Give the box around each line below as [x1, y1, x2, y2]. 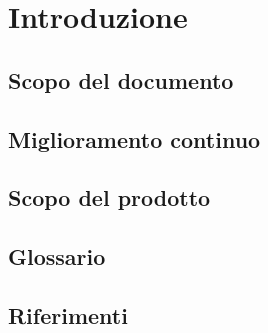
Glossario [8, 241, 106, 272]
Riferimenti [8, 299, 128, 330]
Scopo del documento [8, 64, 234, 95]
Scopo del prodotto [8, 182, 211, 213]
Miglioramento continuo [8, 123, 261, 154]
